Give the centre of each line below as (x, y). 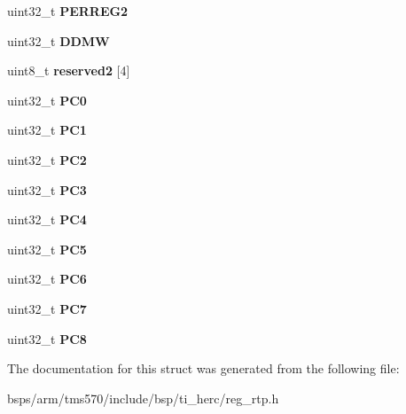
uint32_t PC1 (47, 130)
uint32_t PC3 (47, 189)
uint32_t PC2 (47, 159)
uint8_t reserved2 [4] (69, 70)
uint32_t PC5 (47, 249)
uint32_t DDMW (59, 40)
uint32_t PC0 (47, 100)
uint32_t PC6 (47, 279)
